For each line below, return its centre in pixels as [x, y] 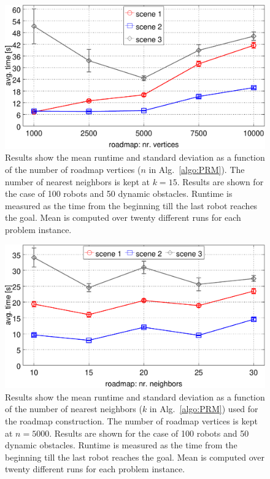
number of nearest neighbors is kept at [78, 181]
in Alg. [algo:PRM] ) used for [204, 409]
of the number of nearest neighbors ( [74, 409]
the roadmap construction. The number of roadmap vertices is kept [131, 421]
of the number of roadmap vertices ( [73, 169]
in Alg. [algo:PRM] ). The [197, 169]
